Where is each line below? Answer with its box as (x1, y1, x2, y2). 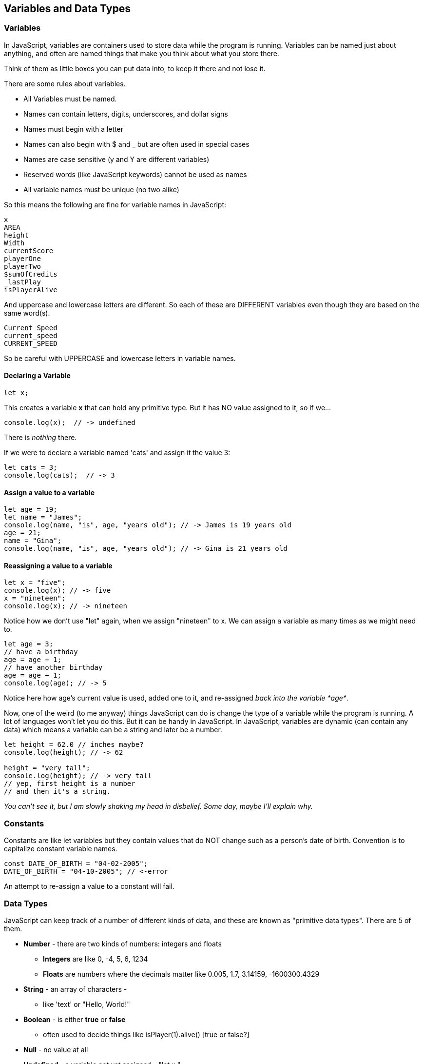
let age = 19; (4, 505, 58, 514)
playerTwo (4, 262, 41, 270)
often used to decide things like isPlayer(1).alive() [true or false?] (43, 1030, 250, 1039)
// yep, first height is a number (4, 780, 135, 788)
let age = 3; (4, 640, 54, 648)
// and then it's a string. (4, 787, 111, 796)
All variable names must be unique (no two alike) (23, 185, 179, 194)
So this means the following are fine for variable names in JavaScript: (4, 200, 227, 209)
